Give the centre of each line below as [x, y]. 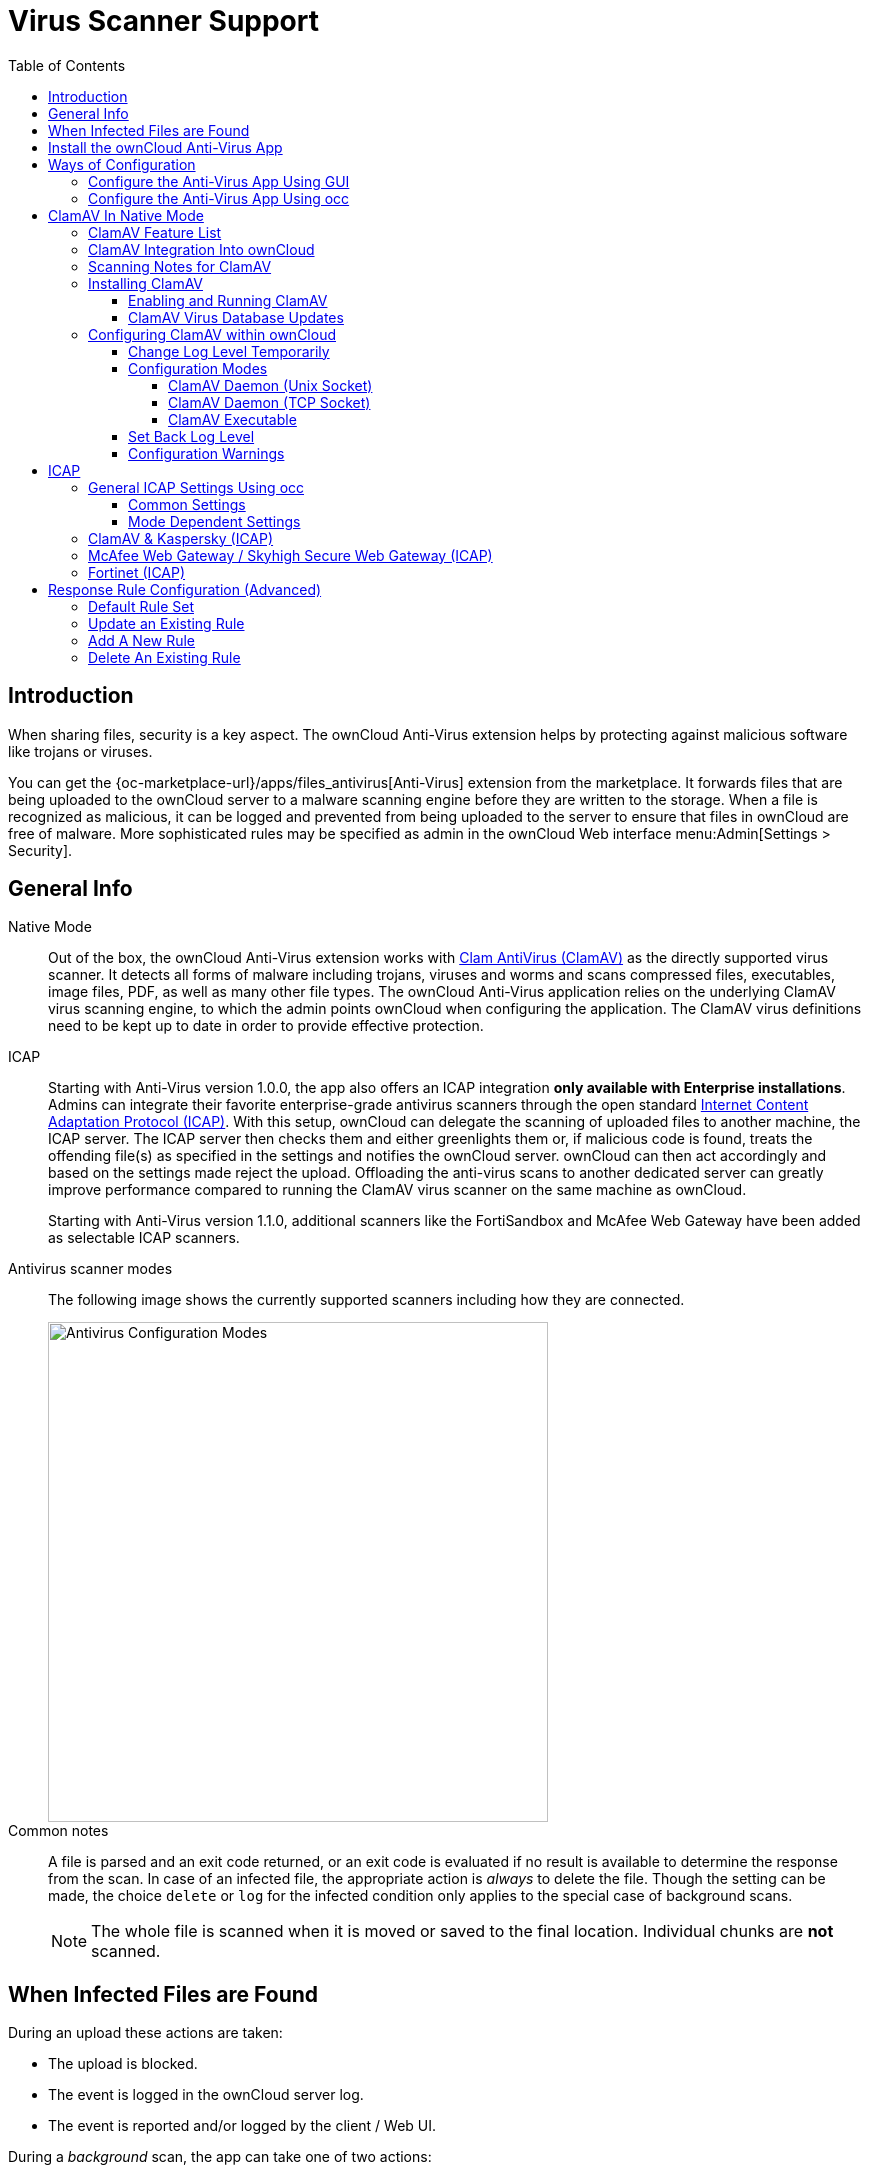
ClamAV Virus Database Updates [236, 317]
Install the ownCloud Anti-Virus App [165, 147]
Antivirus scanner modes [90, 1269]
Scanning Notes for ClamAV [180, 266]
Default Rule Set [141, 606]
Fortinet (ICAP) [137, 572]
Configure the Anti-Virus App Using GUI [219, 181]
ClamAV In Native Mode [126, 215]
